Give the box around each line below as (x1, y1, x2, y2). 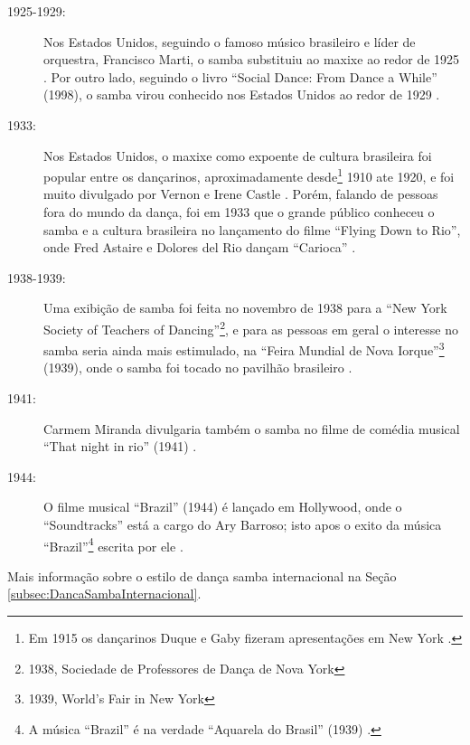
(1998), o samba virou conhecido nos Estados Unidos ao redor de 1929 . (43, 85, 440, 104)
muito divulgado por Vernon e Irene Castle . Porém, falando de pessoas (43, 184, 438, 203)
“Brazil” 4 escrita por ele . (43, 533, 183, 555)
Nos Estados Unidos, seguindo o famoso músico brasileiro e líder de (43, 32, 416, 51)
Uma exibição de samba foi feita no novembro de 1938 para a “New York (43, 298, 447, 317)
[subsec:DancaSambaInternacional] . (7, 584, 202, 603)
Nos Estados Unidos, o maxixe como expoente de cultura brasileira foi (43, 146, 432, 165)
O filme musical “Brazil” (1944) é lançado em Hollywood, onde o (43, 497, 402, 516)
